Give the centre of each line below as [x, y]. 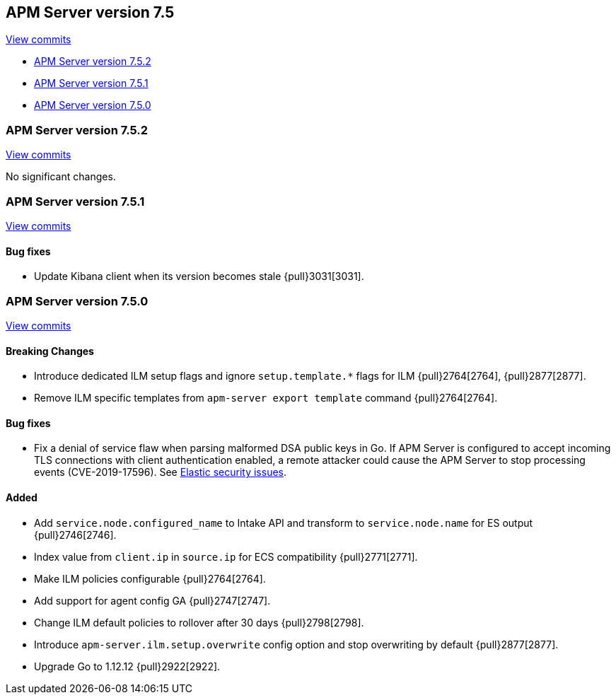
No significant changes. [61, 177]
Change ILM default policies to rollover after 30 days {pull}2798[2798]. [199, 622]
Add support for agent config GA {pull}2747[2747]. [152, 600]
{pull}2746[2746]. [75, 535]
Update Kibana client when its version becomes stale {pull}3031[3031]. [199, 276]
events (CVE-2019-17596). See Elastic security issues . [161, 472]
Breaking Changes [50, 351]
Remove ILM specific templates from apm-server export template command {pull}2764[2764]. [266, 398]
